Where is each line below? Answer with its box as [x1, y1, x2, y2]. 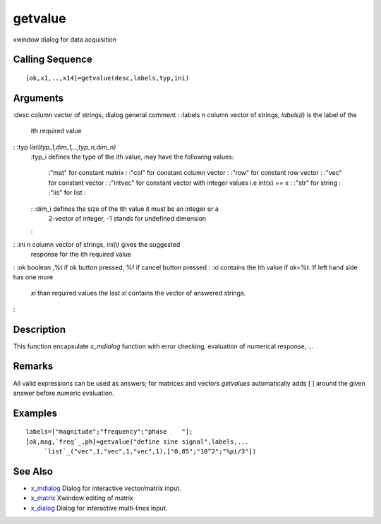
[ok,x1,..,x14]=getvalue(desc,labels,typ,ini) [25, 74, 190, 82]
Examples [13, 407, 58, 419]
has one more [13, 272, 54, 281]
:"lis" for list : [48, 188, 86, 197]
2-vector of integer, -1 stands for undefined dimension [48, 214, 207, 222]
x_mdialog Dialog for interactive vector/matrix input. [30, 484, 181, 493]
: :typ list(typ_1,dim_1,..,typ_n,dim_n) [13, 142, 116, 151]
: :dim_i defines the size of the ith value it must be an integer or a [30, 205, 219, 213]
